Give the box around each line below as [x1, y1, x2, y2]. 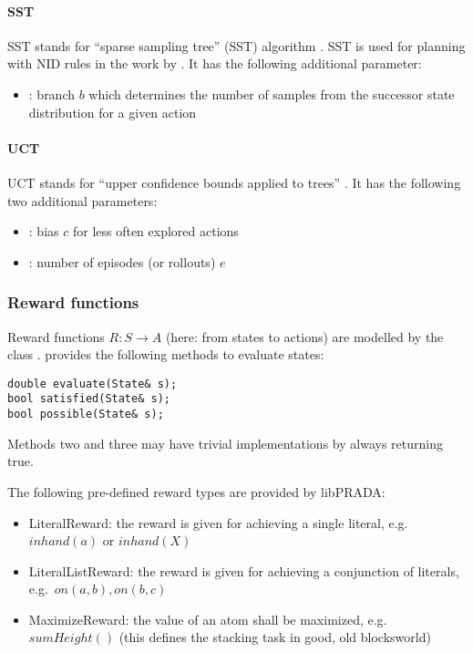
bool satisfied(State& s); [7, 392, 170, 406]
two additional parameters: [7, 191, 158, 210]
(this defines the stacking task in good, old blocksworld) [118, 627, 431, 647]
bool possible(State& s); [7, 408, 164, 421]
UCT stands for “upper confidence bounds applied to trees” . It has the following [7, 172, 461, 192]
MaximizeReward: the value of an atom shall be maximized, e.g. [28, 609, 387, 628]
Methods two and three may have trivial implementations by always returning [7, 433, 443, 452]
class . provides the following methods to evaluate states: [7, 345, 324, 364]
